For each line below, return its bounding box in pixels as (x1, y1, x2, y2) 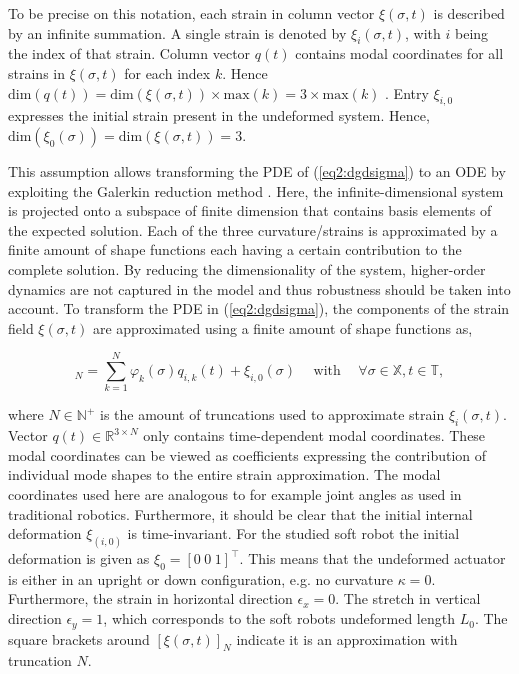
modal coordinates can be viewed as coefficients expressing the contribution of (8, 444, 487, 465)
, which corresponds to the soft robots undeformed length (103, 608, 455, 629)
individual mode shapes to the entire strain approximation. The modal (8, 464, 441, 485)
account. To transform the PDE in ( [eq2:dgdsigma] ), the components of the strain (8, 298, 510, 319)
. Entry (385, 82, 429, 103)
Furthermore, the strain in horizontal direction (8, 588, 293, 609)
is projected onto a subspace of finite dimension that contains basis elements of (8, 200, 492, 221)
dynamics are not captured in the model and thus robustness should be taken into (8, 278, 511, 299)
